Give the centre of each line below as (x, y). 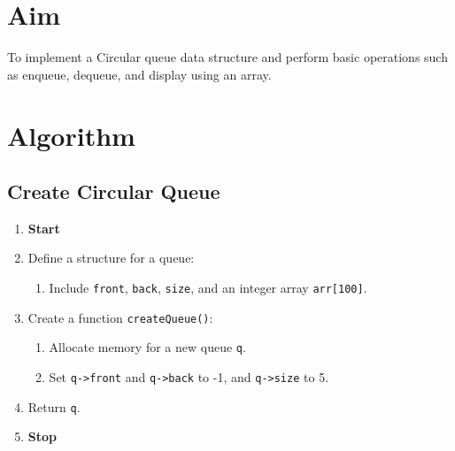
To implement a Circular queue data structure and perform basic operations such (227, 57)
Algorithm (71, 135)
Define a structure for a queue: (111, 258)
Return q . (54, 406)
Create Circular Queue (114, 191)
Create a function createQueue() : (120, 317)
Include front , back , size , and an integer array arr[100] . (208, 288)
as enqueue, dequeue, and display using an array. (139, 74)
